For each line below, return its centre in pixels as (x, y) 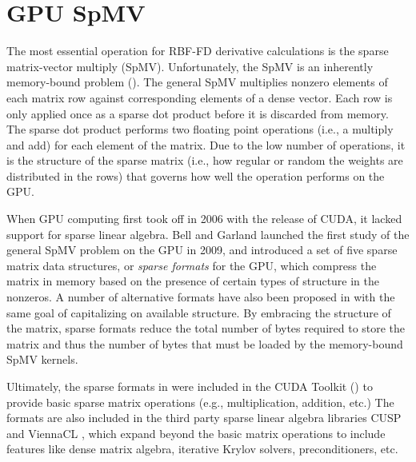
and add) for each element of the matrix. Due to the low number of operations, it (206, 144)
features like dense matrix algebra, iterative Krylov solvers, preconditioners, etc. (202, 449)
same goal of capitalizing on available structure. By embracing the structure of (199, 312)
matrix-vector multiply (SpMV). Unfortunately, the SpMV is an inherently (190, 66)
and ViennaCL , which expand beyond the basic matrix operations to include (196, 433)
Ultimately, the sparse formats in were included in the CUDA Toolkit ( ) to (190, 386)
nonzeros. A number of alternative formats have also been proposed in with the (201, 297)
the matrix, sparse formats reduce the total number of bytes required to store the (206, 328)
